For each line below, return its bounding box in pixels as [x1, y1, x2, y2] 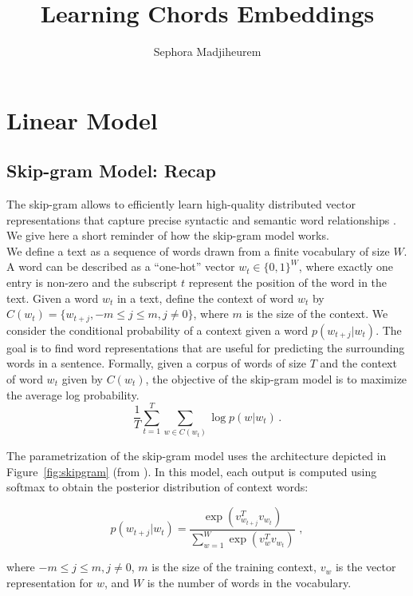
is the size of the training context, [151, 558, 317, 575]
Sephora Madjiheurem [153, 43, 262, 60]
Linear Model [6, 103, 158, 136]
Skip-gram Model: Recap [6, 158, 216, 183]
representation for [6, 574, 93, 590]
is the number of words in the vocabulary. [147, 574, 352, 590]
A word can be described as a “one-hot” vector [6, 258, 235, 275]
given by [61, 370, 103, 387]
